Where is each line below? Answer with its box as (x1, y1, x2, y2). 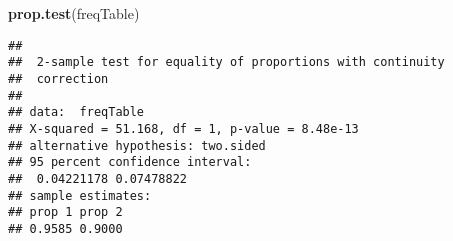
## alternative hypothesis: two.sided (8, 138, 266, 153)
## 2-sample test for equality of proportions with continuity (8, 55, 445, 70)
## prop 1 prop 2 (8, 205, 123, 220)
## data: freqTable (8, 105, 145, 120)
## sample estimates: (8, 188, 152, 203)
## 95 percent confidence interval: (8, 155, 252, 170)
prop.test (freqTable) (8, 3, 140, 23)
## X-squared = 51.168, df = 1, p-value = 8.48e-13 (8, 121, 359, 136)
